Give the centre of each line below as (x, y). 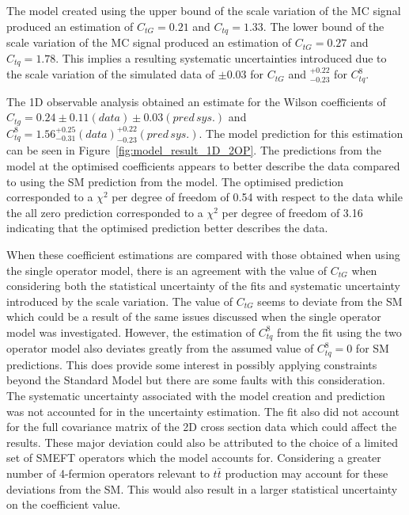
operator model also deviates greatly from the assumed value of (160, 348)
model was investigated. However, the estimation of (131, 332)
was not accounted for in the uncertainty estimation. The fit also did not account (203, 411)
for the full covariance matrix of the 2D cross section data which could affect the (202, 427)
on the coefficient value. (64, 504)
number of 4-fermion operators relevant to (108, 473)
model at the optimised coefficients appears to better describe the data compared (203, 165)
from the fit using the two (339, 332)
